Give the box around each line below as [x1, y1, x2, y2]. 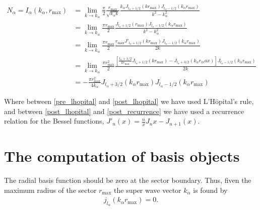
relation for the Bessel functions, [4, 116, 104, 126]
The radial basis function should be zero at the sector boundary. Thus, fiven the [4, 174, 251, 185]
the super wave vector [114, 184, 181, 195]
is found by [193, 184, 228, 195]
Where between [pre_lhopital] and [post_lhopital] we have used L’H [4, 96, 215, 107]
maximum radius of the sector [4, 184, 97, 195]
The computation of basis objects [4, 146, 240, 166]
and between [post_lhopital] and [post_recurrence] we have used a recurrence [4, 106, 244, 116]
